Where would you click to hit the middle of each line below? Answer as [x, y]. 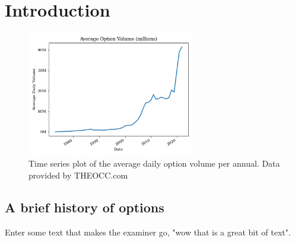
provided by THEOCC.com [78, 175]
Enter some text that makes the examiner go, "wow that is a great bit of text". [148, 232]
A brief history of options [85, 207]
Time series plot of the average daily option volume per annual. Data [154, 163]
